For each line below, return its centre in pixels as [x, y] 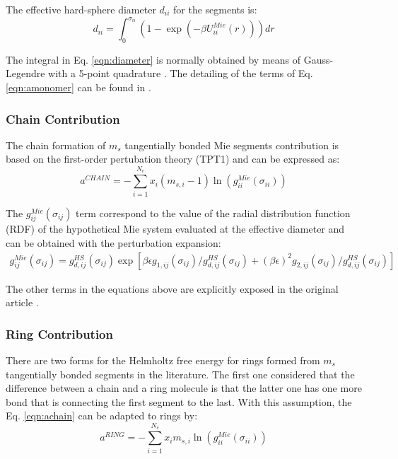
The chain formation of [56, 145]
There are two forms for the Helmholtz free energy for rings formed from [163, 360]
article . [22, 302]
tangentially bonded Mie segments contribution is [232, 145]
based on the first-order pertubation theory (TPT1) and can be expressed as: [173, 159]
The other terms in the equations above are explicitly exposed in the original [172, 288]
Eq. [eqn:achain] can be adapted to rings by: [102, 416]
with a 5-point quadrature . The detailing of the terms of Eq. [181, 73]
